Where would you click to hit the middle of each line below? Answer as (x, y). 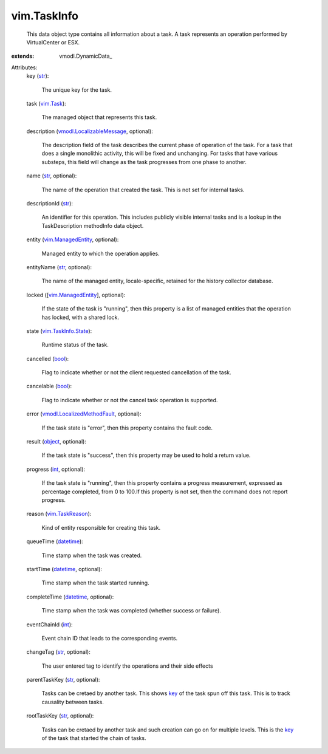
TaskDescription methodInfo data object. (93, 225)
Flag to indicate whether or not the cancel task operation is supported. (130, 400)
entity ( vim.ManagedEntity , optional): (73, 239)
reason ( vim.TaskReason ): (59, 514)
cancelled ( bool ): (48, 358)
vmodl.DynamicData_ (86, 56)
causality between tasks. (73, 702)
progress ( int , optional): (56, 469)
